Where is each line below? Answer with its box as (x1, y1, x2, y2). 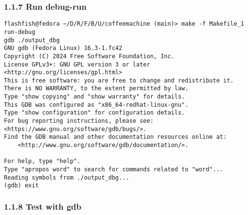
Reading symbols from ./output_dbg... (4, 174, 129, 181)
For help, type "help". (4, 158, 81, 165)
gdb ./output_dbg (4, 36, 60, 44)
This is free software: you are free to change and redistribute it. (4, 77, 234, 84)
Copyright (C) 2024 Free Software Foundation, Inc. (4, 52, 175, 60)
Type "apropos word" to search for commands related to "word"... (4, 166, 224, 173)
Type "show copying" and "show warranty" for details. (4, 93, 185, 100)
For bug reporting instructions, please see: (4, 117, 154, 125)
